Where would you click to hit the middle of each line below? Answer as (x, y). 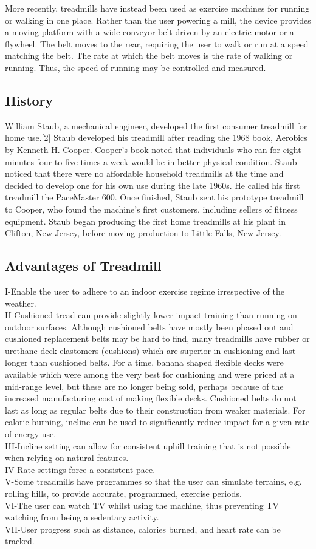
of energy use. (31, 434)
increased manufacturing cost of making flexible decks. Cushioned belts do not (151, 398)
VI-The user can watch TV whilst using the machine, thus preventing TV (142, 505)
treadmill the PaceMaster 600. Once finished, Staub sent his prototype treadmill (154, 197)
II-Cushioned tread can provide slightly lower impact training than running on (151, 315)
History (29, 100)
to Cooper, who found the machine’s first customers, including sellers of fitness (151, 209)
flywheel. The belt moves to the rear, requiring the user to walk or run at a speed (157, 43)
